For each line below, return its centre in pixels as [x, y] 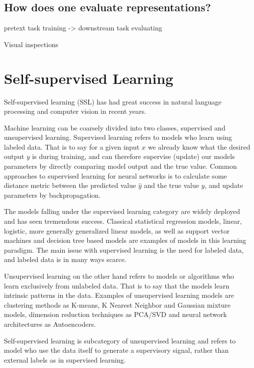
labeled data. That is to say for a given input [72, 146]
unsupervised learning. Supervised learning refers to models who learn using [118, 137]
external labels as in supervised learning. [65, 359]
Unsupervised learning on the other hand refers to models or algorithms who [119, 276]
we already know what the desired [199, 146]
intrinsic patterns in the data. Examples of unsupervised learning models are [119, 295]
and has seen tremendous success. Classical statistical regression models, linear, [123, 221]
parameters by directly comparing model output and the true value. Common [121, 166]
